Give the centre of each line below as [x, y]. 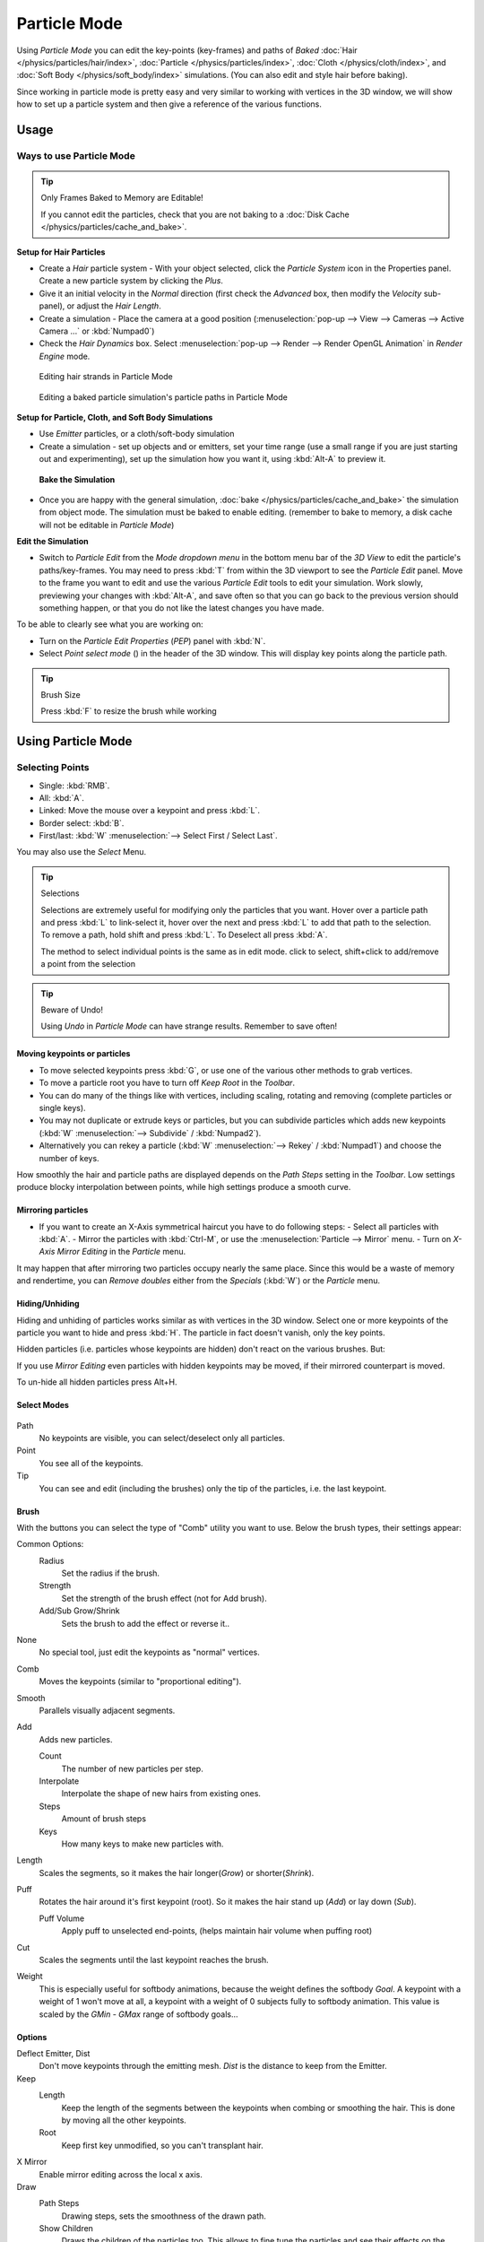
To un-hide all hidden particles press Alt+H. [97, 1382]
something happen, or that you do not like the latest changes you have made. [181, 608]
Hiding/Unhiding [48, 1304]
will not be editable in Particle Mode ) [107, 525]
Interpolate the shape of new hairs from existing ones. [161, 1794]
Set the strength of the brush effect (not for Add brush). [164, 1598]
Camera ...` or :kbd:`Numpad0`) [97, 331]
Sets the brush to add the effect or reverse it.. [146, 1623]
